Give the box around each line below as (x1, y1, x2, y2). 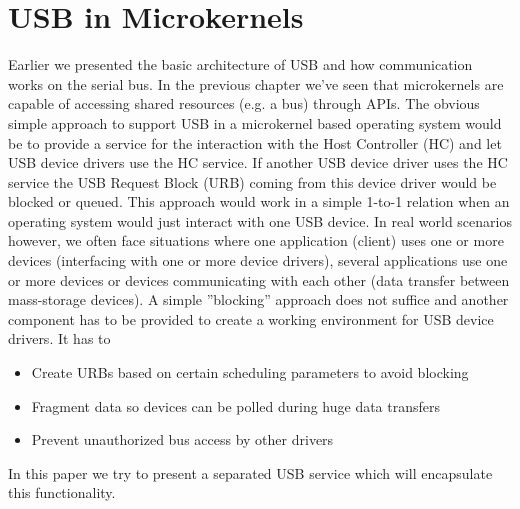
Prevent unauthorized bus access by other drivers (31, 429, 334, 450)
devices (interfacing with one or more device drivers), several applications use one (8, 250, 508, 271)
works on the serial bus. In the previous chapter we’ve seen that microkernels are (8, 73, 504, 94)
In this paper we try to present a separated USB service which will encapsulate (8, 462, 493, 483)
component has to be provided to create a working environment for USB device (8, 308, 494, 329)
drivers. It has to (8, 328, 111, 349)
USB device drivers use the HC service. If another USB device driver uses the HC (8, 152, 508, 173)
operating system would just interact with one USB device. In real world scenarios (8, 210, 512, 231)
